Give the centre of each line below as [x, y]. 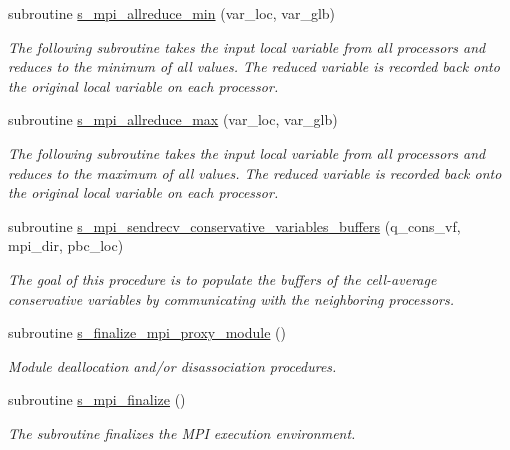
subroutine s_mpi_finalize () [97, 399]
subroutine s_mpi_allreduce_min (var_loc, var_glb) [172, 13]
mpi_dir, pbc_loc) [66, 245]
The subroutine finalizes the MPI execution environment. [182, 432]
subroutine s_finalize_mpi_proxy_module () [147, 332]
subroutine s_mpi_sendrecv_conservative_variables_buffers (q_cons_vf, [234, 225]
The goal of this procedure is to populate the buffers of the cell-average [222, 278]
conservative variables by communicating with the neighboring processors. [231, 298]
